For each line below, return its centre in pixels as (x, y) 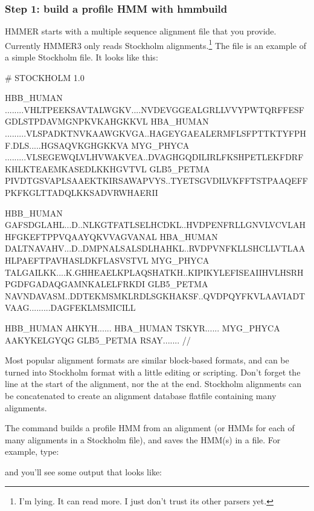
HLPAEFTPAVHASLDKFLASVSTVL (77, 260)
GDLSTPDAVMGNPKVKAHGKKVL (76, 121)
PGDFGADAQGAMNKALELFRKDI (75, 284)
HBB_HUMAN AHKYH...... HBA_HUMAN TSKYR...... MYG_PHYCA (143, 327)
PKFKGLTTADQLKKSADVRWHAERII (82, 192)
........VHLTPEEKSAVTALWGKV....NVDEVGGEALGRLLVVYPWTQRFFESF (155, 109)
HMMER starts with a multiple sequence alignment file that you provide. (141, 31)
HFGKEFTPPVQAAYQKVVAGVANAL (81, 236)
